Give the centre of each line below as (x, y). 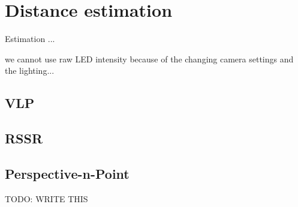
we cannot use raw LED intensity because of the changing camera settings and (149, 58)
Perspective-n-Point (67, 173)
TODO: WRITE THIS (46, 198)
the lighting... (30, 70)
